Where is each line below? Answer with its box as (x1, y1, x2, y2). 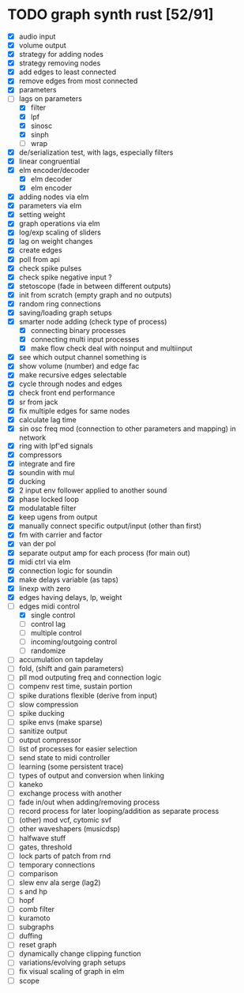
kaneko (18, 780, 43, 789)
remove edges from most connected (18, 77, 138, 86)
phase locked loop (18, 495, 80, 504)
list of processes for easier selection (18, 744, 137, 753)
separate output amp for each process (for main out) (18, 548, 191, 557)
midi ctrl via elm (18, 556, 71, 566)
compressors (18, 450, 62, 459)
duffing (18, 931, 43, 941)
